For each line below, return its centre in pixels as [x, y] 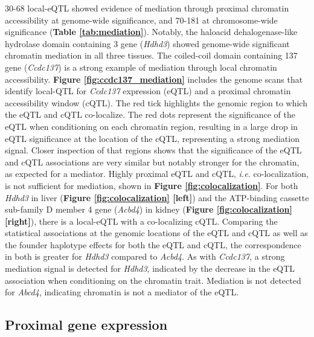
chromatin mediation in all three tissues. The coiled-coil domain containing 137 [151, 55]
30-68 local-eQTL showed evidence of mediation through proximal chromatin [147, 8]
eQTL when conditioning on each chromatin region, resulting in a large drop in [152, 126]
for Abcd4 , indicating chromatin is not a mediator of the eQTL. [122, 292]
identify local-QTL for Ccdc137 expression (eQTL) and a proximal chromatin [148, 91]
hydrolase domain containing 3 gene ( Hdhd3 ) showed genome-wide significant [147, 43]
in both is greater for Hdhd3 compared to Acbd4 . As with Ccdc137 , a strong [145, 256]
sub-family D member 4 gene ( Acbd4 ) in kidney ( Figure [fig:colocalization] [149, 209]
